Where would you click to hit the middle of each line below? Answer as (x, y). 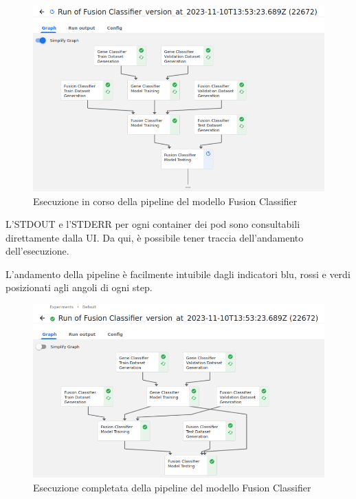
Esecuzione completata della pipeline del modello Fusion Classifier (172, 487)
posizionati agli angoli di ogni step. (79, 287)
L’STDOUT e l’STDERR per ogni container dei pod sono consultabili (153, 224)
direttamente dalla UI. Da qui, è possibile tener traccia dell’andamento (155, 237)
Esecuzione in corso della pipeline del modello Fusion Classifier (165, 201)
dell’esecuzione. (37, 251)
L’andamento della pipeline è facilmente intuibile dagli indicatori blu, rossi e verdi (178, 274)
